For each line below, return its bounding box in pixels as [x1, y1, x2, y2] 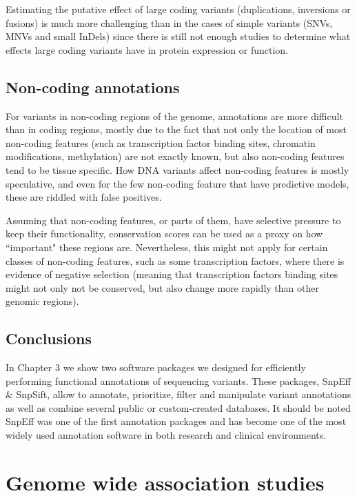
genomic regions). [6, 294, 79, 308]
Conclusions [6, 328, 92, 349]
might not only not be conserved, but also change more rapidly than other [6, 280, 319, 295]
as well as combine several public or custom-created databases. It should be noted [6, 400, 351, 415]
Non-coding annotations [6, 76, 180, 97]
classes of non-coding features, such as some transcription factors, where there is [6, 253, 345, 268]
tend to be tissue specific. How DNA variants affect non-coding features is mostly [6, 162, 349, 177]
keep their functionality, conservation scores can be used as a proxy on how [6, 226, 323, 241]
